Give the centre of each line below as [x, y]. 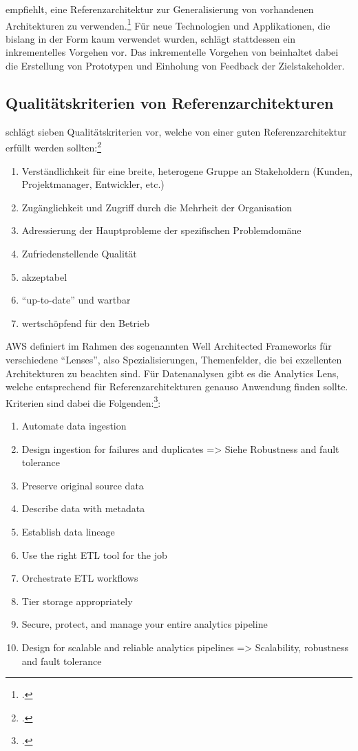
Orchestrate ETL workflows [80, 578]
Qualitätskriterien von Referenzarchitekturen [170, 103]
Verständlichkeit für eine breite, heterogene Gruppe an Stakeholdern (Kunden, [187, 170]
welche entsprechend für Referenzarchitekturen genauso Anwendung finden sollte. [177, 387]
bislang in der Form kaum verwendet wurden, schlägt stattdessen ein [151, 38]
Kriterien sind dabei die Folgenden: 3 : [83, 401]
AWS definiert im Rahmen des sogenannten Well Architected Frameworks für [169, 346]
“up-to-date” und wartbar [76, 300]
